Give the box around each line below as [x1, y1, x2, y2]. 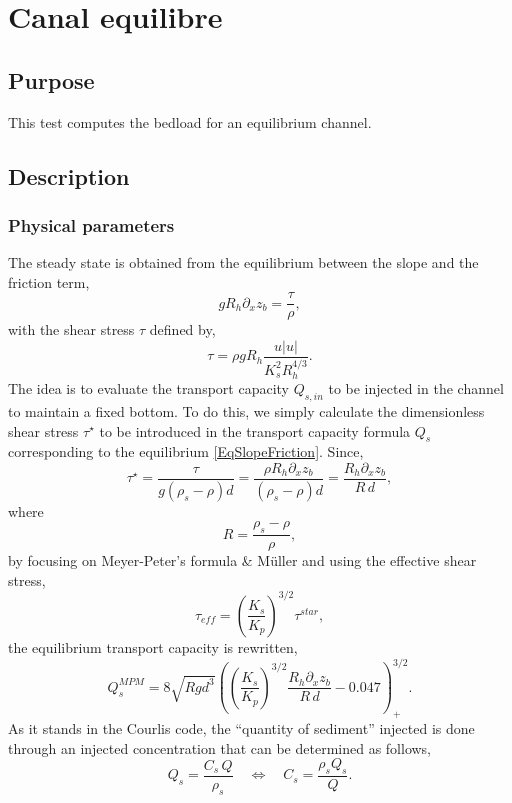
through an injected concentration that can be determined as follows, [8, 737, 432, 758]
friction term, [8, 271, 90, 292]
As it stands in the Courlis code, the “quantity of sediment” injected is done [8, 717, 475, 738]
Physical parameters [8, 212, 175, 237]
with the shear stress [8, 319, 135, 340]
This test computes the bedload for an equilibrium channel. [8, 111, 372, 132]
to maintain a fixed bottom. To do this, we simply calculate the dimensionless [8, 400, 485, 421]
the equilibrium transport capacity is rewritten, [8, 636, 298, 657]
